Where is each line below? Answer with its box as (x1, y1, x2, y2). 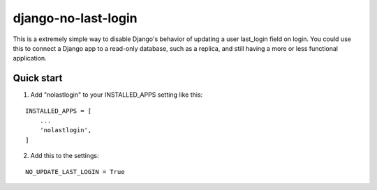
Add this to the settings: (30, 152, 99, 160)
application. (13, 54, 47, 63)
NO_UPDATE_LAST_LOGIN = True (25, 168, 125, 175)
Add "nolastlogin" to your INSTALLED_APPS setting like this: (30, 90, 203, 99)
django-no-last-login (13, 10, 138, 26)
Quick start (13, 72, 63, 84)
